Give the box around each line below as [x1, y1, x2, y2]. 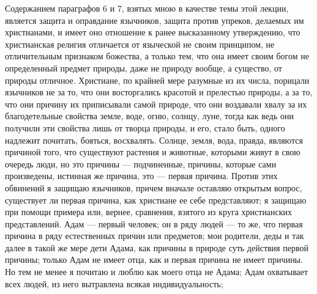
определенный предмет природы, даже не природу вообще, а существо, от [5, 61, 282, 74]
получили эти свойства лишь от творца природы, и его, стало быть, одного [5, 121, 285, 134]
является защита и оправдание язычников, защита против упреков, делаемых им [5, 13, 304, 26]
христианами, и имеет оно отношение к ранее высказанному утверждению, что [5, 26, 300, 39]
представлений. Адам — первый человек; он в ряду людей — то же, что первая [5, 217, 303, 230]
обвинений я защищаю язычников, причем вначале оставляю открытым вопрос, [5, 181, 302, 194]
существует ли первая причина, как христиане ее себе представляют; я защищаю [5, 193, 307, 206]
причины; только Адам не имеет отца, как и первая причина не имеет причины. [5, 253, 303, 266]
